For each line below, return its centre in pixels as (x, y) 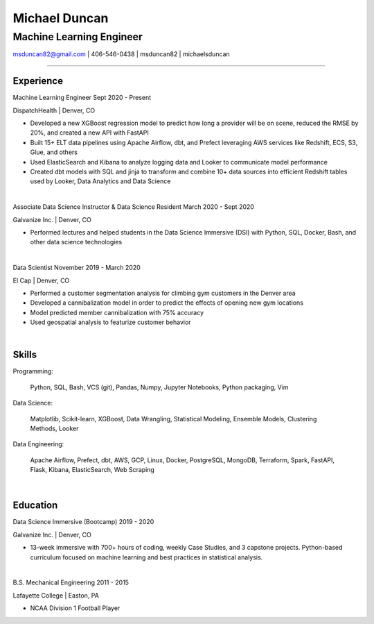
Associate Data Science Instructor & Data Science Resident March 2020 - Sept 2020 (133, 207)
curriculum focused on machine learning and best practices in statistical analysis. (146, 557)
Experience (38, 81)
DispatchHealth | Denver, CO (54, 110)
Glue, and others (54, 152)
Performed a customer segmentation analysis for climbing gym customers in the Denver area (163, 293)
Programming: (33, 371)
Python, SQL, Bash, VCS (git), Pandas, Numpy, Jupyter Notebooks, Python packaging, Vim (159, 387)
